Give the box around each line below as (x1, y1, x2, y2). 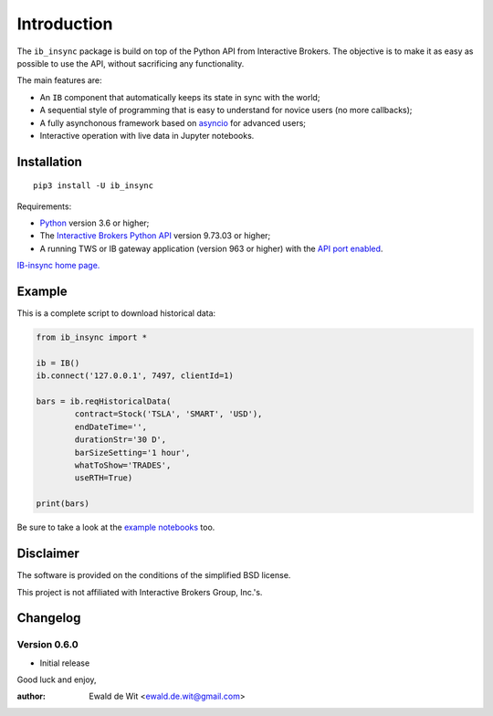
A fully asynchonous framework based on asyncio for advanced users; (39, 117, 306, 128)
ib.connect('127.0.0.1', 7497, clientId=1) (36, 371, 235, 381)
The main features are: (16, 75, 102, 86)
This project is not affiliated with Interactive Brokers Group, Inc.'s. (16, 586, 263, 597)
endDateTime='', (74, 421, 148, 432)
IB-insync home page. (16, 260, 100, 271)
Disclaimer (16, 546, 79, 562)
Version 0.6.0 (16, 638, 79, 651)
